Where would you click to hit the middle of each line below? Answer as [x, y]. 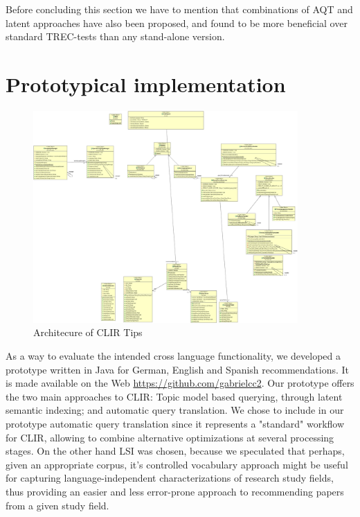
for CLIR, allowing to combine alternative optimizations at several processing [170, 437]
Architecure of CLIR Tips [88, 332]
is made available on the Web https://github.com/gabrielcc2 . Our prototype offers [180, 383]
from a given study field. [57, 505]
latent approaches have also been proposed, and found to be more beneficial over [177, 23]
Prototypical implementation [146, 84]
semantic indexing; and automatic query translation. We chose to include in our [175, 410]
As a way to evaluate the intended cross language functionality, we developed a [173, 356]
